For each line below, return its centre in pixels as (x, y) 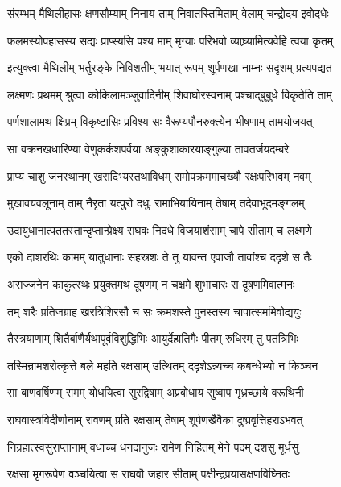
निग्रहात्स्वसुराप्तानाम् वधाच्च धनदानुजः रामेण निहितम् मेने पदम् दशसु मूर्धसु (153, 446)
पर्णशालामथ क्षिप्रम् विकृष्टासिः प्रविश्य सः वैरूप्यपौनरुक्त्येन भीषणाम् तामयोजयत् (160, 121)
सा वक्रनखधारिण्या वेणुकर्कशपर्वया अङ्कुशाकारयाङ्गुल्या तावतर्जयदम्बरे (148, 148)
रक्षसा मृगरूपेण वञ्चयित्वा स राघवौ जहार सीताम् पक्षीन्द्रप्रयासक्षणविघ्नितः (149, 474)
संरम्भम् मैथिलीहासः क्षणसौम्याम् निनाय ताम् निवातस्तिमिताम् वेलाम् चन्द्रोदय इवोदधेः (168, 13)
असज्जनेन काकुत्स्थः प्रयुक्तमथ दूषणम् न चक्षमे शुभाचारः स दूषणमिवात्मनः (151, 283)
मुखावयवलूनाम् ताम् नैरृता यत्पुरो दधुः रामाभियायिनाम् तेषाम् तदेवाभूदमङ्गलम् (156, 203)
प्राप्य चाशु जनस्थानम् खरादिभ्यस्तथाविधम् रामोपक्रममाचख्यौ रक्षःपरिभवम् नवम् (159, 175)
